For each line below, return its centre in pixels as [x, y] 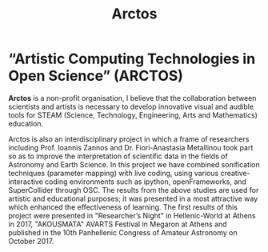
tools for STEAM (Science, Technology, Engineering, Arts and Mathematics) [133, 115]
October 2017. [31, 241]
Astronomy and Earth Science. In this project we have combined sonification [134, 164]
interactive [26, 182]
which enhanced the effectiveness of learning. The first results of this [123, 207]
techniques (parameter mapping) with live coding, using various [114, 173]
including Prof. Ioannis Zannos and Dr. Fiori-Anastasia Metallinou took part [131, 147]
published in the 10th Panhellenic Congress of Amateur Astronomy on [123, 232]
